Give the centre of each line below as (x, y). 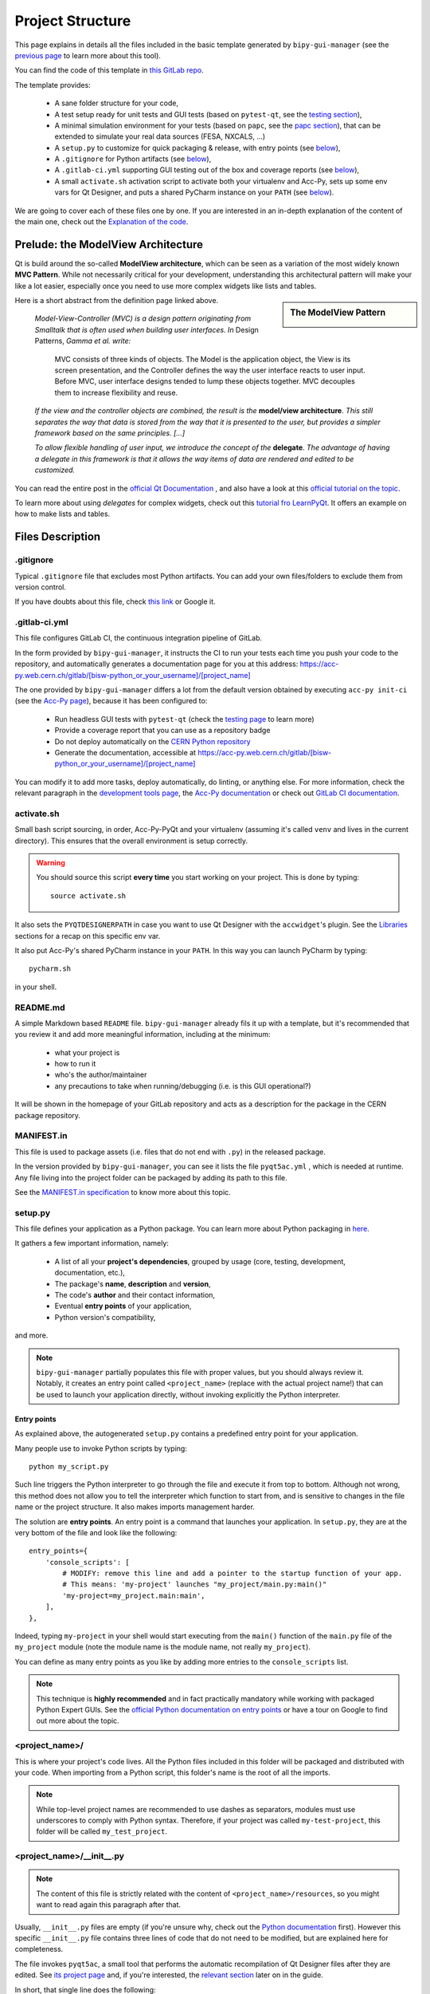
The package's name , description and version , (133, 1283)
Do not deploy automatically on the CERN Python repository (152, 741)
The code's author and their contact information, (135, 1295)
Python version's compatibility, (105, 1317)
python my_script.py (69, 1466)
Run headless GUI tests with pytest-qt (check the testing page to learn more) (184, 719)
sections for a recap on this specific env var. (88, 936)
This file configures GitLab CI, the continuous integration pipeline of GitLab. (139, 638)
